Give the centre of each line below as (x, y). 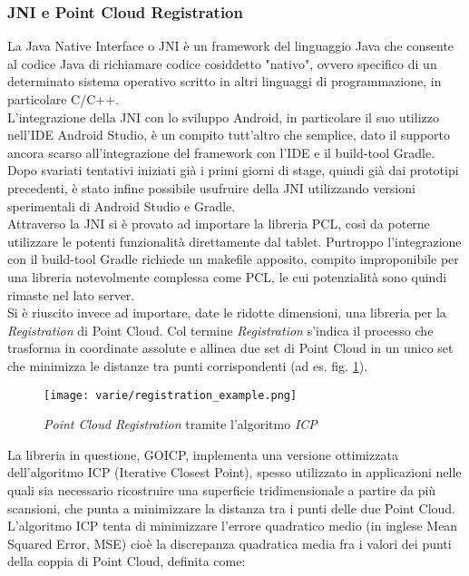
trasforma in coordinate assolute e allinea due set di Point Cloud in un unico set (230, 348)
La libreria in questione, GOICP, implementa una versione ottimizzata (203, 454)
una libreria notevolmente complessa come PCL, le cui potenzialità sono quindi (227, 276)
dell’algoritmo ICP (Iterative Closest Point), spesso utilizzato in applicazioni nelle (234, 472)
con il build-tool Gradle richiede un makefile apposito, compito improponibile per (233, 259)
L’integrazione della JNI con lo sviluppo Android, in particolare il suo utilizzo (223, 117)
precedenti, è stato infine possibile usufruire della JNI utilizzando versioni (211, 187)
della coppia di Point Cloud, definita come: (127, 561)
